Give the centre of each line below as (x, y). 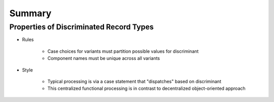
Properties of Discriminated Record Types (82, 27)
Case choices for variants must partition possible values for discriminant (123, 51)
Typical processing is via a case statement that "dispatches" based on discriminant (134, 81)
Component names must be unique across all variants (104, 58)
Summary (30, 13)
